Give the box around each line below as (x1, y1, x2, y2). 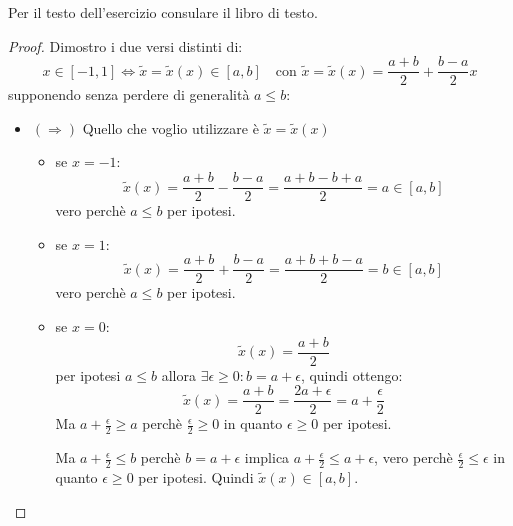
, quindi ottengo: (300, 364, 403, 385)
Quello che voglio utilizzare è (82, 117, 259, 138)
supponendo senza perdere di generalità (8, 84, 250, 105)
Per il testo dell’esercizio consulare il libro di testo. (8, 2, 318, 22)
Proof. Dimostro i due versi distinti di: (8, 35, 243, 56)
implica (244, 447, 290, 468)
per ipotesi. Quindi (138, 466, 254, 487)
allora (161, 364, 196, 385)
